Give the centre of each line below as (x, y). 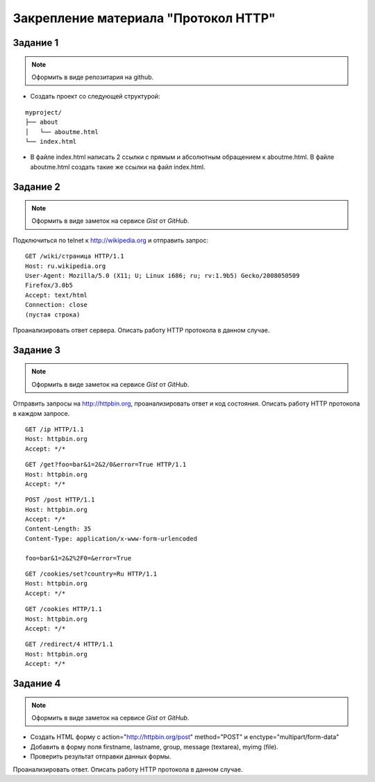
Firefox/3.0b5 (49, 285)
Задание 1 (36, 43)
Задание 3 (36, 350)
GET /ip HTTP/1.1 (55, 429)
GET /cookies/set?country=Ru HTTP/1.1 (91, 574)
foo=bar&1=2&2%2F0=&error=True (78, 558)
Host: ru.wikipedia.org (66, 266)
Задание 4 (37, 683)
